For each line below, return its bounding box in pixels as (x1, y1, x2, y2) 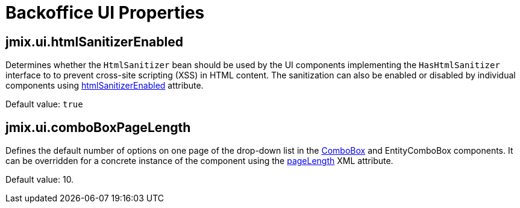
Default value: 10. (5, 174, 74, 185)
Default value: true (5, 99, 83, 110)
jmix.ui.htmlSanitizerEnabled (5, 34, 183, 49)
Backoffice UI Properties (5, 2, 205, 23)
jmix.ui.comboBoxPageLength (5, 119, 191, 135)
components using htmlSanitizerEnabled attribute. (5, 80, 204, 91)
